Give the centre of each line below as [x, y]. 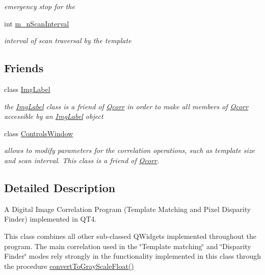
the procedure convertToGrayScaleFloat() [69, 266]
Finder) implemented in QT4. [50, 219]
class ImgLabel [27, 89]
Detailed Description [60, 187]
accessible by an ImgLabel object [54, 116]
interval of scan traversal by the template [68, 40]
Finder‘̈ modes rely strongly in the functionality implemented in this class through [132, 256]
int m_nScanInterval [37, 23]
